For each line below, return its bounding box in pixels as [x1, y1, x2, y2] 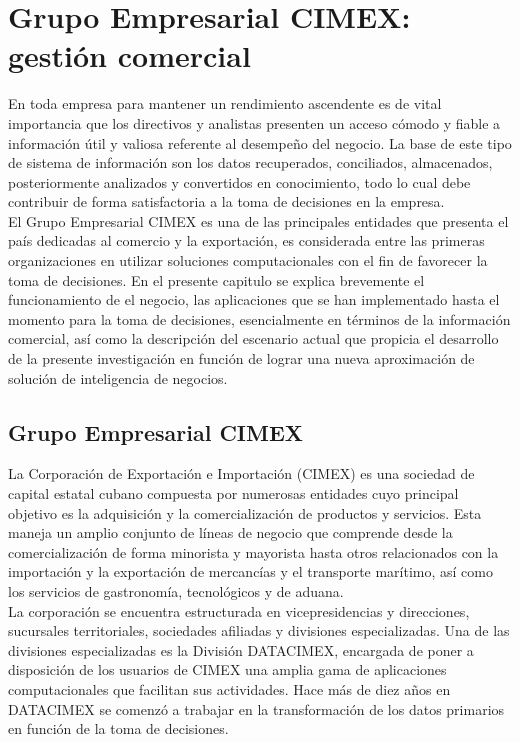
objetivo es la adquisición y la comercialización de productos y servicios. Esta [8, 502, 482, 523]
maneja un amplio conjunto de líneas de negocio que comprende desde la [8, 522, 453, 543]
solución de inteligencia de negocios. [8, 367, 228, 388]
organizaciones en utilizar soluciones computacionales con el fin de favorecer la [8, 250, 488, 271]
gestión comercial [8, 35, 251, 76]
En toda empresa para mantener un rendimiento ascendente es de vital [8, 93, 442, 114]
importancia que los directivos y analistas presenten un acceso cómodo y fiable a [8, 112, 501, 133]
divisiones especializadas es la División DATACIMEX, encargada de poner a [8, 639, 474, 660]
